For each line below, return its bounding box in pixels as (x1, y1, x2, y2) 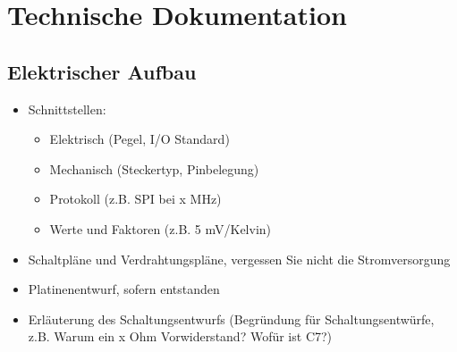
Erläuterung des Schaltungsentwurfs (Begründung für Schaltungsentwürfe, (28, 309, 435, 328)
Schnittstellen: (28, 99, 106, 118)
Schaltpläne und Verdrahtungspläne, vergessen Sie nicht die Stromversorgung (28, 249, 451, 268)
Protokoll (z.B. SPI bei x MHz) (49, 189, 222, 208)
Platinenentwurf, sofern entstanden (28, 280, 220, 298)
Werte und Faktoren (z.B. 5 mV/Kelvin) (49, 219, 272, 238)
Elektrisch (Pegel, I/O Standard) (49, 130, 230, 148)
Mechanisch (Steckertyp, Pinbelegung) (49, 159, 259, 178)
